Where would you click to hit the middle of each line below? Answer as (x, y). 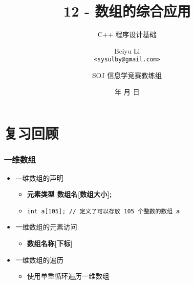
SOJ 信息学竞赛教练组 (127, 75)
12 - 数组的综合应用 (127, 11)
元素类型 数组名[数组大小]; (69, 194)
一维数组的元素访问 (46, 227)
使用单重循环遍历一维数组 (68, 276)
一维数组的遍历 (39, 259)
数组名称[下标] (50, 243)
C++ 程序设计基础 (127, 34)
